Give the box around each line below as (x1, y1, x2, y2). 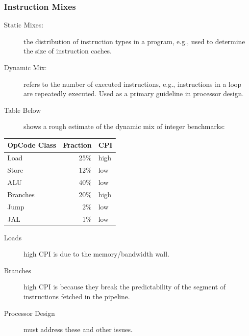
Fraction (63, 140, 92, 150)
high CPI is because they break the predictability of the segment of (24, 282, 226, 292)
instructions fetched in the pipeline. (24, 291, 130, 301)
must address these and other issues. (24, 324, 133, 335)
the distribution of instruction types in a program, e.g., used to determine (24, 36, 245, 46)
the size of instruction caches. (24, 46, 112, 56)
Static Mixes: (4, 20, 44, 30)
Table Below (4, 104, 41, 115)
